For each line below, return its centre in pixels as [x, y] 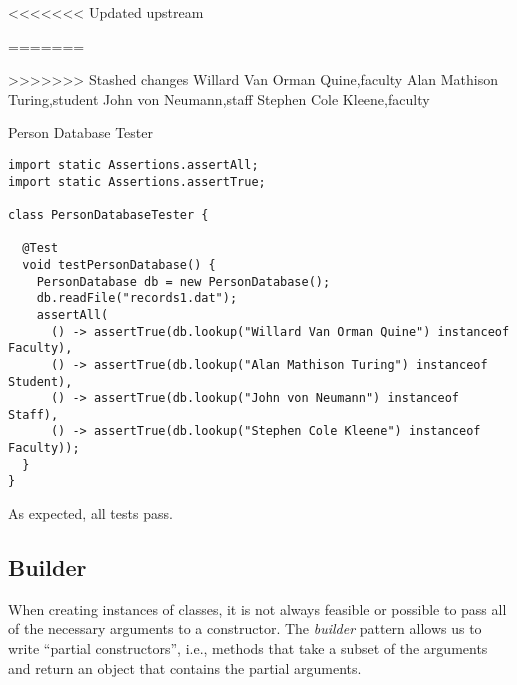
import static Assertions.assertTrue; [137, 181]
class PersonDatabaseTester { [108, 214]
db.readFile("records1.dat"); [137, 298]
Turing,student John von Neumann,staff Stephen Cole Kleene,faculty [219, 98]
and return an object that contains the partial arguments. [185, 667]
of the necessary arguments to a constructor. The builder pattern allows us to [245, 628]
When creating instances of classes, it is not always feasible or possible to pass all [257, 608]
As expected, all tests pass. [90, 513]
